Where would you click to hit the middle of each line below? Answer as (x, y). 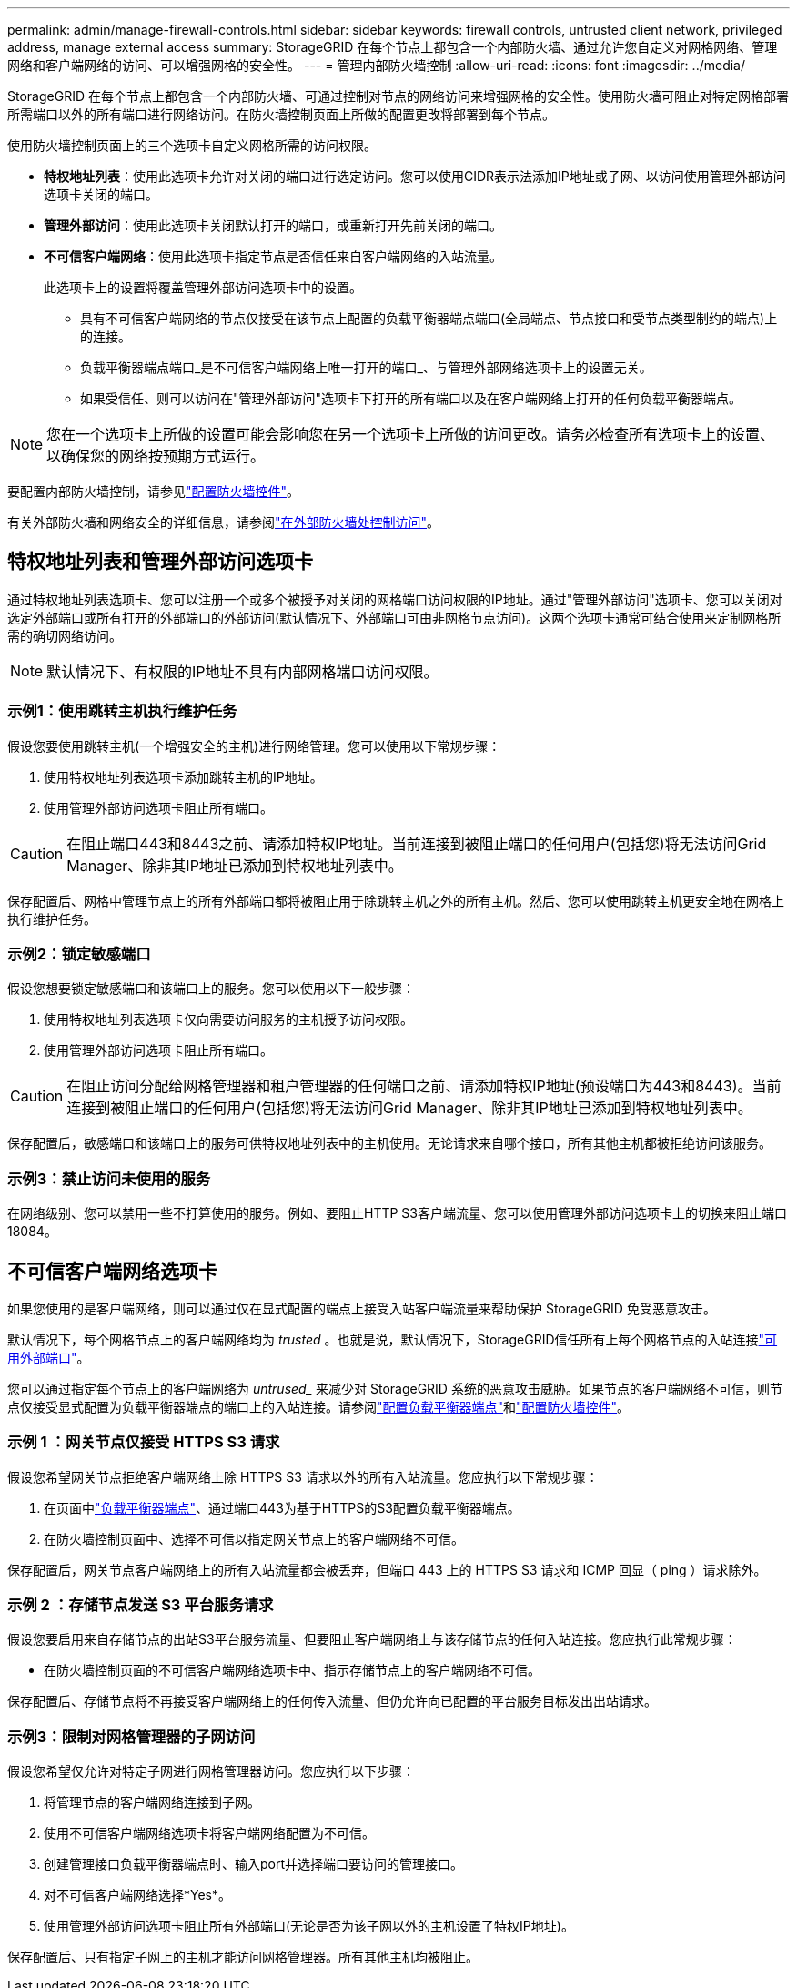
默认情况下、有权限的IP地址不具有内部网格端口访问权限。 (242, 671)
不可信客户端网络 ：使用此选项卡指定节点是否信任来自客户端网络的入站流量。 (273, 256)
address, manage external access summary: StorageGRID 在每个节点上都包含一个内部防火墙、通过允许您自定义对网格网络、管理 (393, 47)
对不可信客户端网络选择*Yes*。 (138, 1895)
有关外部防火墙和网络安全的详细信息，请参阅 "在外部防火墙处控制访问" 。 (224, 522)
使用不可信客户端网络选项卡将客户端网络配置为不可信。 (209, 1833)
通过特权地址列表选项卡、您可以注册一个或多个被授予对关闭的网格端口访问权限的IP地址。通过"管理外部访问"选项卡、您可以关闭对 (395, 599)
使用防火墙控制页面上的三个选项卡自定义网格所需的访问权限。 (192, 145)
